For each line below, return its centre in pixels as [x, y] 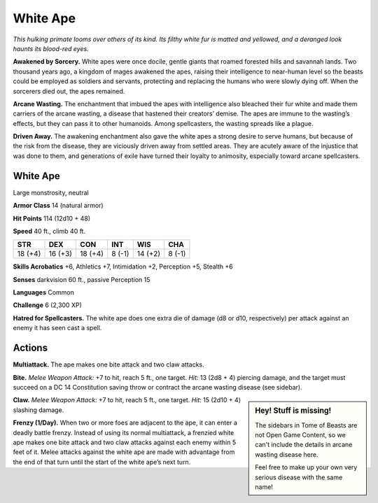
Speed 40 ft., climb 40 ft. [49, 231]
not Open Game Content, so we [300, 435]
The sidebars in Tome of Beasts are [306, 425]
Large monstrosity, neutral [51, 192]
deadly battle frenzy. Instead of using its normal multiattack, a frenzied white [124, 432]
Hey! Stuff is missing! [293, 411]
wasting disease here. [287, 454]
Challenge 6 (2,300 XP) [47, 305]
